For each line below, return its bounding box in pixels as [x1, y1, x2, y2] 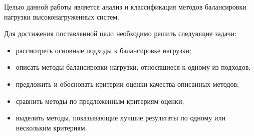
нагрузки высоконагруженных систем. [4, 11, 119, 22]
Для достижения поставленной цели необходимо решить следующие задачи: [4, 28, 236, 39]
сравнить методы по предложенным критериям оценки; [16, 95, 184, 106]
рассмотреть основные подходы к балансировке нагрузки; [16, 45, 191, 55]
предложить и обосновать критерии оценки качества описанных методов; [16, 78, 239, 89]
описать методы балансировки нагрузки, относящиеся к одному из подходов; [16, 62, 251, 72]
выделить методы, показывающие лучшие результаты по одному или [16, 112, 225, 123]
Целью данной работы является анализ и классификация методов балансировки [4, 2, 246, 12]
